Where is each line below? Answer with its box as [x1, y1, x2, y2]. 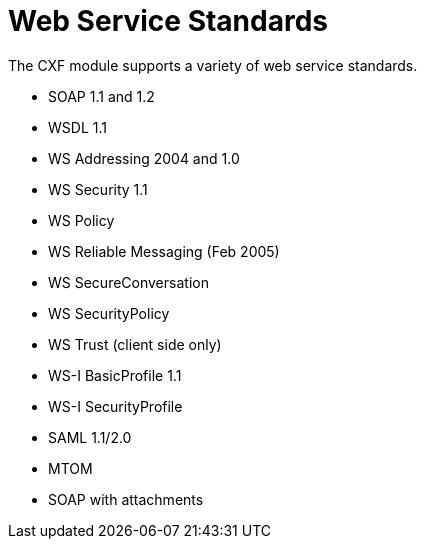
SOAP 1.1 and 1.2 [48, 87, 155, 105]
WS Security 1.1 [48, 180, 148, 198]
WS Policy [48, 211, 115, 229]
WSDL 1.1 [48, 118, 107, 136]
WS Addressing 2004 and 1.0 [48, 149, 240, 167]
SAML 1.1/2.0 [48, 428, 132, 446]
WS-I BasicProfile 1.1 [48, 366, 182, 384]
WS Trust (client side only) [48, 335, 222, 353]
